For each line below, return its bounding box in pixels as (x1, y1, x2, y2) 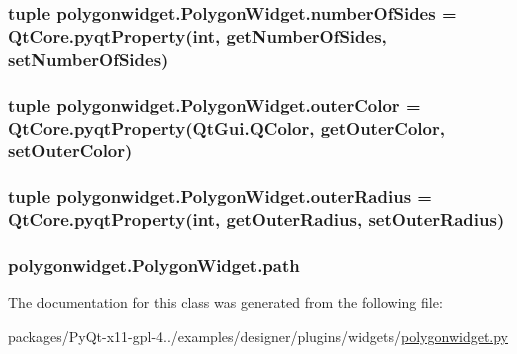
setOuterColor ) (8, 138, 133, 163)
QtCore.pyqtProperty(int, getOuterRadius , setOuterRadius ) (8, 207, 505, 232)
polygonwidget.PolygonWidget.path (8, 253, 300, 278)
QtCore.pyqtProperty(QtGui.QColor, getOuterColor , (8, 115, 445, 140)
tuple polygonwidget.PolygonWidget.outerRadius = (8, 184, 432, 209)
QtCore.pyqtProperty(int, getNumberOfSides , (8, 23, 387, 48)
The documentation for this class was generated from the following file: (8, 292, 443, 313)
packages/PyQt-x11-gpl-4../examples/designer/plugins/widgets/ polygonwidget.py (8, 325, 509, 346)
